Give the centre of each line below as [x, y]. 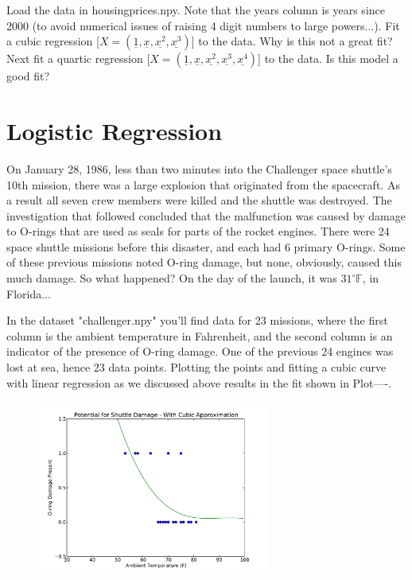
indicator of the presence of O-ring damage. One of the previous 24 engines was [200, 351]
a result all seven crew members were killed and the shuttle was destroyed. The [199, 200]
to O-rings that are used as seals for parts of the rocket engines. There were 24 [198, 231]
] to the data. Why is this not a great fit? [292, 41]
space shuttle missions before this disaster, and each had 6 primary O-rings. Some [206, 246]
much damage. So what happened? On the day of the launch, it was [172, 278]
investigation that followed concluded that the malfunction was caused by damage [206, 215]
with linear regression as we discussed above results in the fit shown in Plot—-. [199, 382]
